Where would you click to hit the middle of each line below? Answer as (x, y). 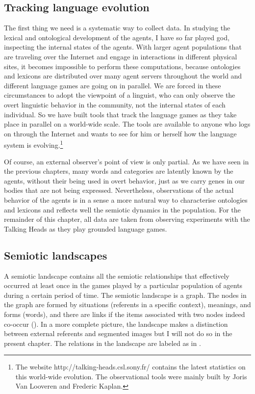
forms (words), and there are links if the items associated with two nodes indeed (125, 314)
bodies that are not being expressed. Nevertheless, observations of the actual (119, 190)
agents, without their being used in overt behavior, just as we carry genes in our (125, 180)
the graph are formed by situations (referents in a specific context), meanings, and (127, 304)
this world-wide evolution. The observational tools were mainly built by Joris (131, 376)
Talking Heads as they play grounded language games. (86, 228)
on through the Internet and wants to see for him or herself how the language (120, 133)
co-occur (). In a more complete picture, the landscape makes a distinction (116, 324)
